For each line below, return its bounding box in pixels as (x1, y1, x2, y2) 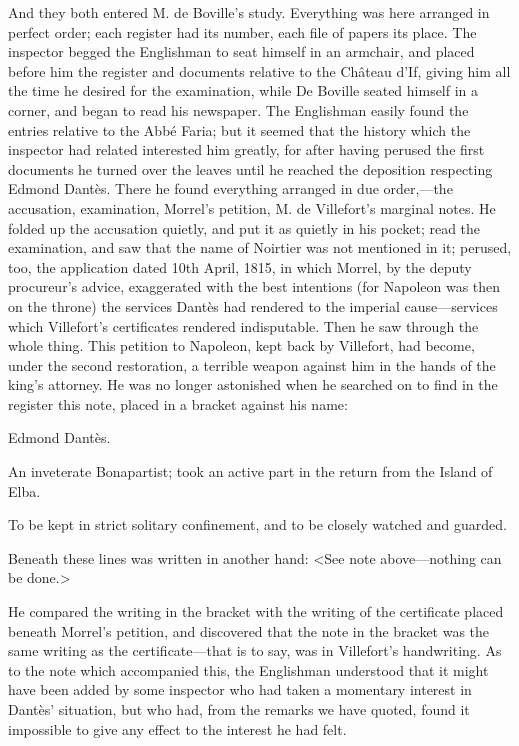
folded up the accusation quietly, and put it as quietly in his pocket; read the (8, 217, 481, 238)
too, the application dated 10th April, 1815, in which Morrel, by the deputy (8, 256, 472, 277)
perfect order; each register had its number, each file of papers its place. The (8, 21, 477, 42)
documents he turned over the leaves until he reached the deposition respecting (8, 158, 493, 179)
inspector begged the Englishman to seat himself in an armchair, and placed (8, 41, 475, 62)
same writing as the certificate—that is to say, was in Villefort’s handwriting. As (8, 640, 502, 661)
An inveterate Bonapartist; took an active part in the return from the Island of (8, 461, 493, 482)
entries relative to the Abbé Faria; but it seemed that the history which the (8, 119, 471, 140)
